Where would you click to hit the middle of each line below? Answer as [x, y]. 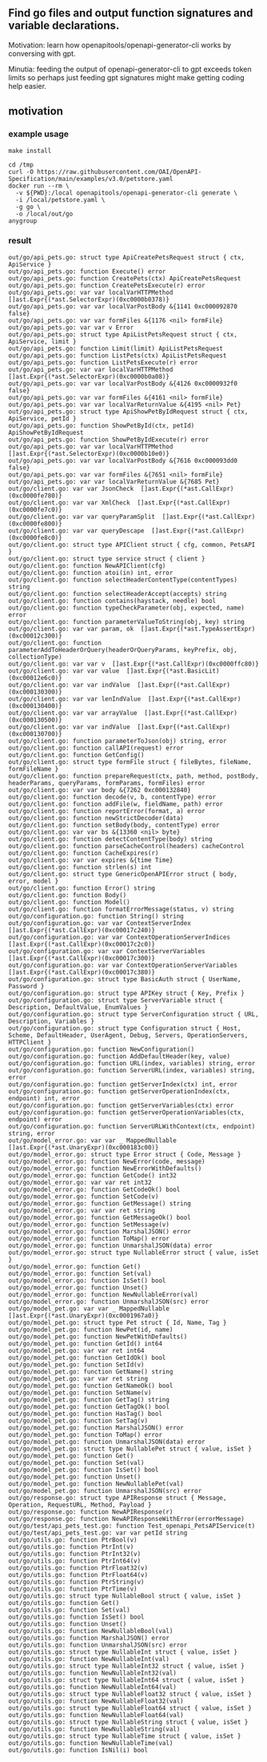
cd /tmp [21, 165]
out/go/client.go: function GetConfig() [77, 755]
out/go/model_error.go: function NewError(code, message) [107, 1161]
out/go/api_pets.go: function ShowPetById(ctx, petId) [102, 425]
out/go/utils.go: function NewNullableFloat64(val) [96, 1715]
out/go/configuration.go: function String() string [96, 916]
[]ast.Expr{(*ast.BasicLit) [173, 671]
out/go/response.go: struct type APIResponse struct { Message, [118, 1498]
